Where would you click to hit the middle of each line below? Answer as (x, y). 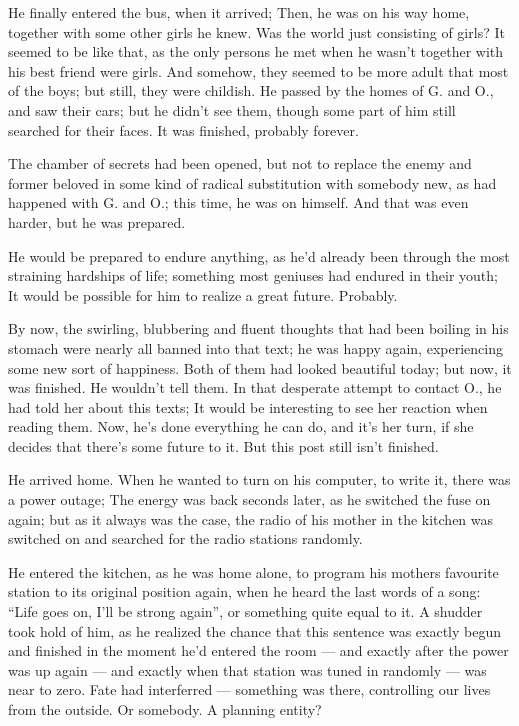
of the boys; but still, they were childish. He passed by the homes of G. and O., (251, 90)
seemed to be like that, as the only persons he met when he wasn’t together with (256, 51)
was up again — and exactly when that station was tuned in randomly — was (247, 669)
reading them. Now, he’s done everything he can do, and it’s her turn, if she (241, 426)
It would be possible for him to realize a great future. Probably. (203, 294)
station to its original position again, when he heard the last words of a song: (244, 591)
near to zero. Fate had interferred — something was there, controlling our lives (249, 689)
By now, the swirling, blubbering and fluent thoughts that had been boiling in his (258, 328)
